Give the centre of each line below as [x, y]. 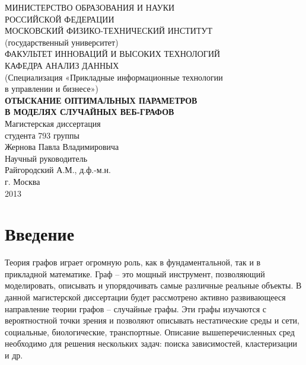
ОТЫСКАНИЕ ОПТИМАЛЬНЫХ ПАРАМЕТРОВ [101, 100]
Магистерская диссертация [53, 123]
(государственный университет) [62, 42]
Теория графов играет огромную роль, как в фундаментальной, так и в [133, 262]
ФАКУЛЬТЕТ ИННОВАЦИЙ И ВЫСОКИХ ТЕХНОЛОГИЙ [113, 54]
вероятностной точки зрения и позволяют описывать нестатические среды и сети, [152, 320]
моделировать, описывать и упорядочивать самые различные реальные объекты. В [153, 285]
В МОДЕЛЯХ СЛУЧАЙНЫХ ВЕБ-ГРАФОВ [90, 112]
